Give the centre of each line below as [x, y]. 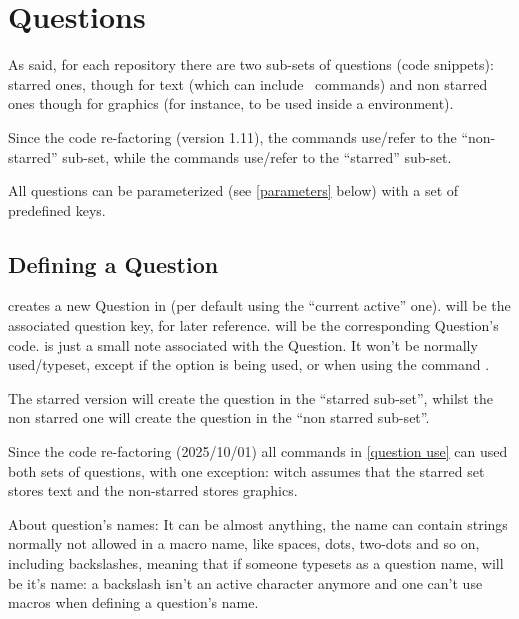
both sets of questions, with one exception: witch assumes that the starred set [246, 470]
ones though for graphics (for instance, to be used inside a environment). [231, 103]
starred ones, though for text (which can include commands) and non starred [248, 83]
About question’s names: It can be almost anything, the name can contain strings [258, 523]
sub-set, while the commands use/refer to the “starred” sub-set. [257, 156]
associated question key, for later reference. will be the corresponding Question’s [253, 325]
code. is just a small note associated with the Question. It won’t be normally [243, 344]
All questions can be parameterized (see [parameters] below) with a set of [233, 190]
